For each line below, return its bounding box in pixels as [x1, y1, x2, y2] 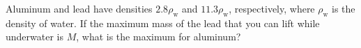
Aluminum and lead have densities [6, 1, 153, 15]
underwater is [6, 29, 63, 44]
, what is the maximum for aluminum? [76, 29, 241, 44]
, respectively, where [229, 1, 315, 15]
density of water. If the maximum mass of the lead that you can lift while [6, 15, 320, 30]
